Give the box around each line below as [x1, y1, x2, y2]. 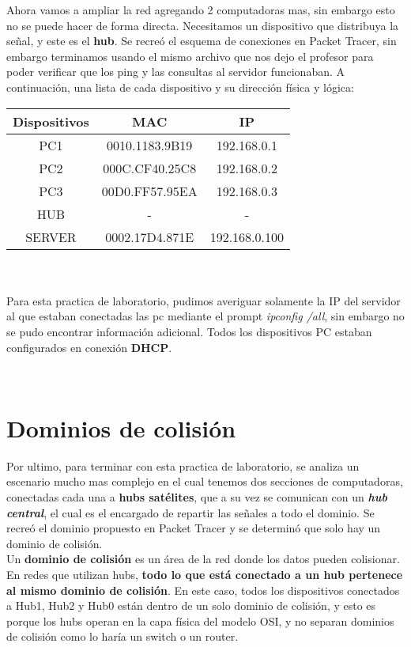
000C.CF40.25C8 [103, 158, 197, 177]
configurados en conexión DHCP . [6, 339, 172, 355]
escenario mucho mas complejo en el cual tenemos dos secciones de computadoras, [6, 473, 403, 490]
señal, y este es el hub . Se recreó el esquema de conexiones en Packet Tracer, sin [6, 32, 397, 49]
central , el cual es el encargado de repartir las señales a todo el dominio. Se [6, 504, 375, 520]
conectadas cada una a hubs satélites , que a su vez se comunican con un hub [6, 489, 387, 505]
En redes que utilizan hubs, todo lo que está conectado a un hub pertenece [6, 566, 403, 582]
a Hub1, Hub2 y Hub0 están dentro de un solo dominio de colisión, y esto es [6, 597, 376, 614]
